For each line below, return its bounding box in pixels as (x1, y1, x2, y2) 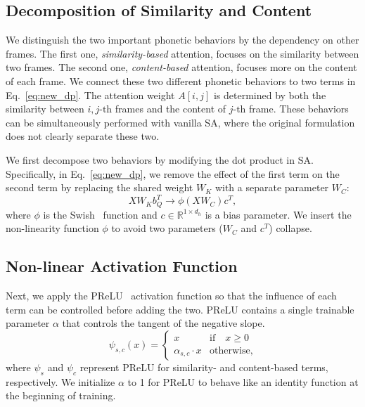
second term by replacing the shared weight (6, 180, 193, 195)
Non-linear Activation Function (6, 255, 238, 277)
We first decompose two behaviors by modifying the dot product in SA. (6, 152, 314, 167)
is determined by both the (213, 87, 326, 102)
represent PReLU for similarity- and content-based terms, (79, 359, 328, 374)
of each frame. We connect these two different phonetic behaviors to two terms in (6, 73, 356, 88)
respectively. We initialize (6, 374, 115, 389)
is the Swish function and (43, 207, 158, 221)
